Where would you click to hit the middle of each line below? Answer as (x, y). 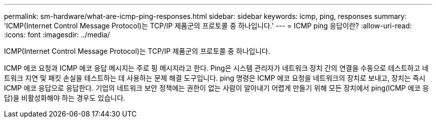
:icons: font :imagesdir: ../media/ (57, 35)
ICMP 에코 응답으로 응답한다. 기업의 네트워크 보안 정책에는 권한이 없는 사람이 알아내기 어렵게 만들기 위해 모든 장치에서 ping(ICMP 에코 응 (217, 88)
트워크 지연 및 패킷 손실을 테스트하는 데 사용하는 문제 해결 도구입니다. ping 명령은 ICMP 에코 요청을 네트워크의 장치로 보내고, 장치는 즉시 (215, 78)
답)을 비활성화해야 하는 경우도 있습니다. (65, 98)
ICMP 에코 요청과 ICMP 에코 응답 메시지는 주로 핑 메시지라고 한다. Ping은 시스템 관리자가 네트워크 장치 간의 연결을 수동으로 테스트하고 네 (216, 68)
